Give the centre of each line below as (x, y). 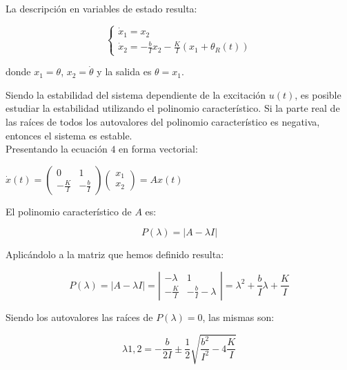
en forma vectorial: (158, 149)
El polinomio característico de (69, 211)
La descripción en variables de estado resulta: (101, 8)
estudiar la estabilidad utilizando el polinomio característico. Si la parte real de (173, 108)
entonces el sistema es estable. (69, 135)
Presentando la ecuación (57, 149)
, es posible (318, 94)
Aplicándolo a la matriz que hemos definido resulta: (115, 254)
